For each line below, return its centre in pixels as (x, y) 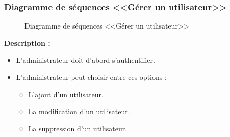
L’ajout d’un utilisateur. (66, 94)
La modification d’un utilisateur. (79, 111)
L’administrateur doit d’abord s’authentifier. (85, 60)
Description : (27, 43)
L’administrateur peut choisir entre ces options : (91, 77)
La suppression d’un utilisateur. (78, 128)
